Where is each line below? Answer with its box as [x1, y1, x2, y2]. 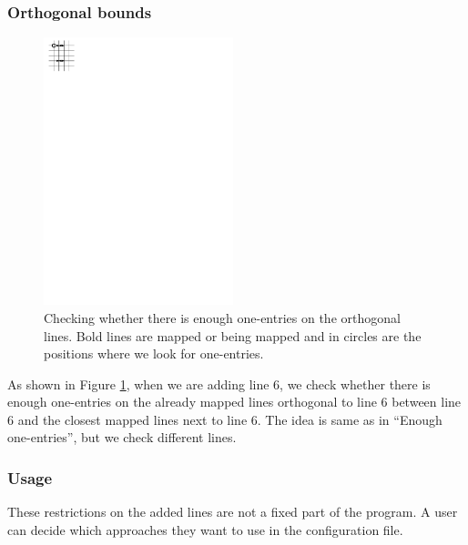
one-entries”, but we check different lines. [7, 428, 237, 447]
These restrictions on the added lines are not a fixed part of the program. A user [7, 502, 458, 521]
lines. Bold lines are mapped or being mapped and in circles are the [44, 326, 422, 345]
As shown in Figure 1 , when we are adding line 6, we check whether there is [7, 374, 431, 393]
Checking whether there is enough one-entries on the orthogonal [44, 308, 401, 327]
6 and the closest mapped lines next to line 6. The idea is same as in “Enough [7, 409, 443, 429]
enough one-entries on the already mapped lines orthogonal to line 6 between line [7, 392, 462, 411]
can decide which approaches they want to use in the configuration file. [7, 520, 403, 539]
